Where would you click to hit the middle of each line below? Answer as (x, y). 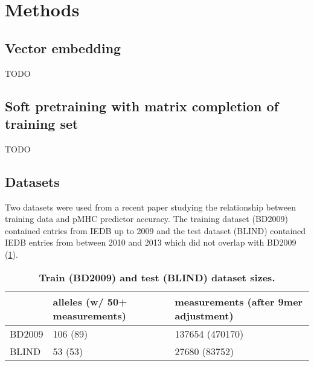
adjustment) (204, 315)
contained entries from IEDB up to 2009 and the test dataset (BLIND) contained (155, 230)
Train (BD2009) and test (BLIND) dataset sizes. (157, 277)
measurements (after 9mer (239, 301)
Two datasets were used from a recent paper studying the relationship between (150, 207)
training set (42, 123)
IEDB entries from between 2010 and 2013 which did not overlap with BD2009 (151, 242)
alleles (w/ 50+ (90, 301)
